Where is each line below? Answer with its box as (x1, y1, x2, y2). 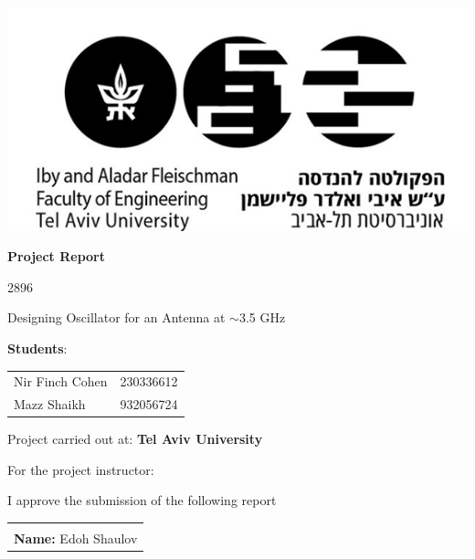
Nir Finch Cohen (14, 372, 108, 391)
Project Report (7, 247, 106, 266)
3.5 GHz (238, 308, 286, 327)
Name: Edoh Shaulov (14, 529, 138, 548)
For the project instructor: (7, 459, 154, 479)
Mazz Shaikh (14, 395, 86, 414)
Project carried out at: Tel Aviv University (7, 429, 263, 448)
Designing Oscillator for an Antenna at (7, 308, 226, 327)
